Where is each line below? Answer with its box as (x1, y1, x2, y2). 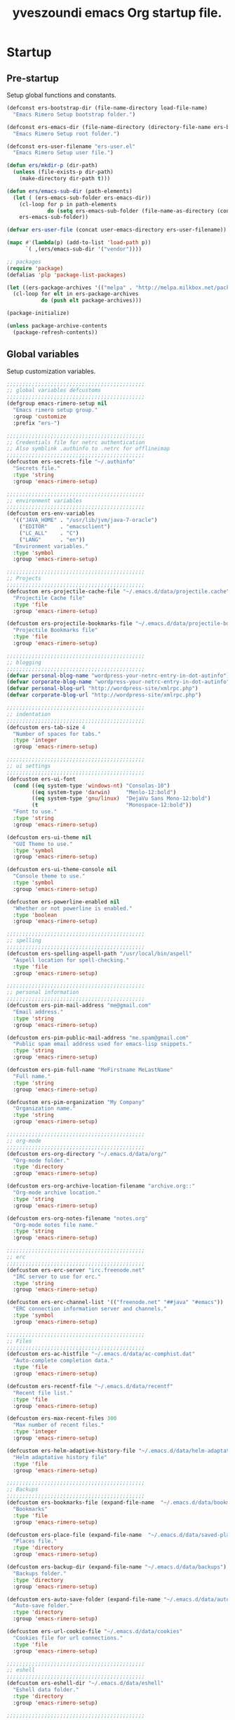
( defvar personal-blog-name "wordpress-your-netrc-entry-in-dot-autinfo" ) (6, 672, 230, 679)
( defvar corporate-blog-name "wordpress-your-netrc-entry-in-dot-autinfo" (6, 678, 230, 685)
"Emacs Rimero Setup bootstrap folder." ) (13, 111, 136, 118)
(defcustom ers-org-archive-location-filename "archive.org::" (6, 1183, 196, 1190)
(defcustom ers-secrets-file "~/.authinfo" (6, 458, 136, 466)
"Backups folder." (13, 1570, 67, 1577)
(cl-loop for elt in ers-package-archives (13, 290, 139, 297)
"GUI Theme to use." (13, 840, 73, 847)
